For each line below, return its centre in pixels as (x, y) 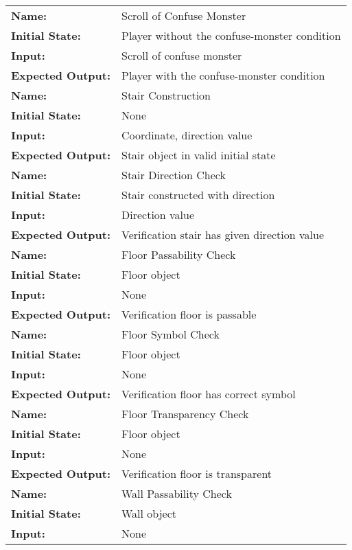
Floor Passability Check (179, 254)
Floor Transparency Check (185, 414)
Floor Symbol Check (171, 334)
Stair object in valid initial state (199, 155)
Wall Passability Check (177, 493)
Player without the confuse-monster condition (231, 35)
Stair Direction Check (174, 175)
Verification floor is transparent (197, 473)
